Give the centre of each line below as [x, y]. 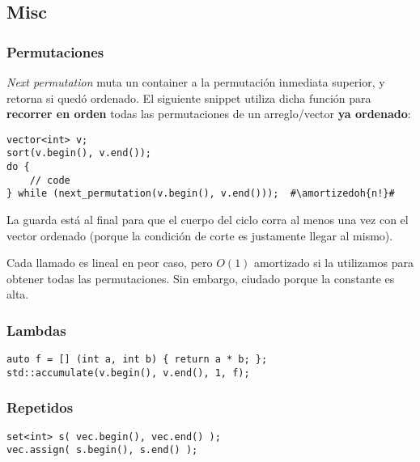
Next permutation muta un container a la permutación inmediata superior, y [196, 82]
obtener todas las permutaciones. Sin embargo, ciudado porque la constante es [201, 278]
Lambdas [36, 330]
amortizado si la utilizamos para [334, 263]
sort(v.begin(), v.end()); [79, 153]
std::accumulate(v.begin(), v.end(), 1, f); [128, 373]
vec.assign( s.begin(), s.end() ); [102, 450]
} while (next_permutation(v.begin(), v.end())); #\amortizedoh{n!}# [201, 194]
